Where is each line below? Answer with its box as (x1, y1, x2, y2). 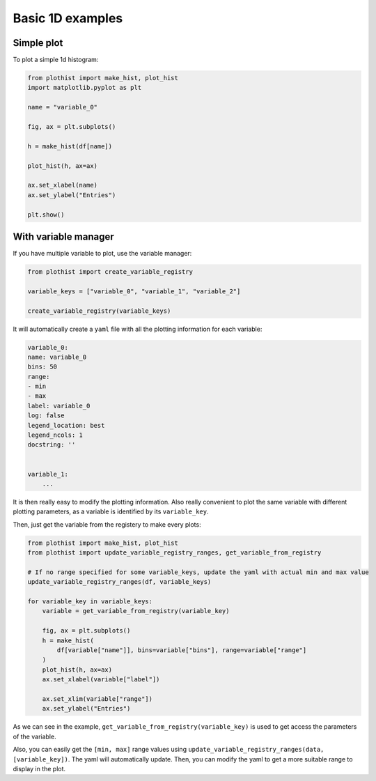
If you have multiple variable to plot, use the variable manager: (13, 249, 192, 258)
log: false (27, 412, 65, 419)
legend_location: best (27, 422, 105, 429)
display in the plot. (13, 764, 66, 773)
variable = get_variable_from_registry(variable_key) (42, 607, 230, 615)
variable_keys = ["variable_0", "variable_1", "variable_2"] (27, 287, 241, 295)
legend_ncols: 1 (27, 431, 84, 439)
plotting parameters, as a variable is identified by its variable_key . (13, 507, 209, 516)
